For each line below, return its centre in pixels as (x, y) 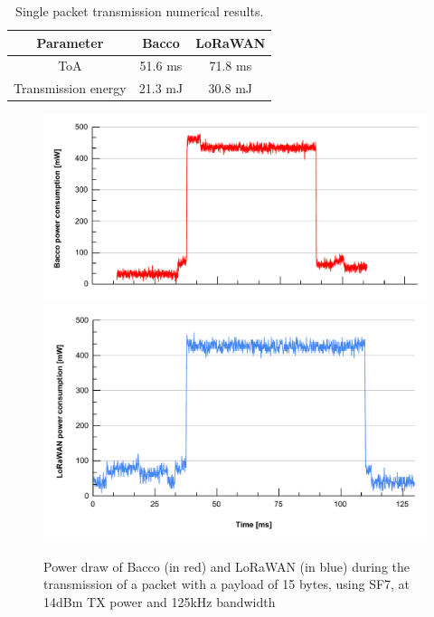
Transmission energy (70, 88)
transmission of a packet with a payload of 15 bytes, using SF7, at (227, 584)
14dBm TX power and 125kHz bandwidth (160, 601)
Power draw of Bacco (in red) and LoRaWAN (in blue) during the (227, 566)
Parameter (70, 42)
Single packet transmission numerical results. (140, 11)
